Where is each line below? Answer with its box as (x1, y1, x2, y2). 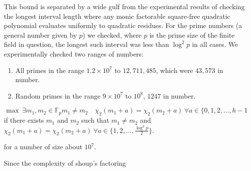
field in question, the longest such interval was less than (4, 39, 169, 49)
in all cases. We (192, 39, 238, 49)
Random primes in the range (15, 90, 101, 100)
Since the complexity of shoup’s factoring (4, 158, 126, 168)
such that (81, 115, 110, 125)
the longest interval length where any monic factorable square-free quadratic (4, 11, 231, 21)
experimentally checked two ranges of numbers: (4, 48, 144, 58)
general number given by (4, 29, 77, 40)
